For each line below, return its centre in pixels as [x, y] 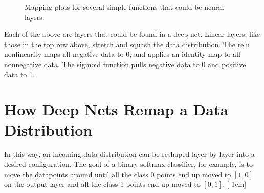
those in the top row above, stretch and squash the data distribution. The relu [127, 44]
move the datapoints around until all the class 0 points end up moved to [118, 174]
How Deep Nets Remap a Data [116, 109]
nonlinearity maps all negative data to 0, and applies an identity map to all [122, 54]
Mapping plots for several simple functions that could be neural [124, 7]
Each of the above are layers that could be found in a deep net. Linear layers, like [132, 34]
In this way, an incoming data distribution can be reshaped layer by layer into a [129, 154]
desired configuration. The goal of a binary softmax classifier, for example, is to [128, 164]
